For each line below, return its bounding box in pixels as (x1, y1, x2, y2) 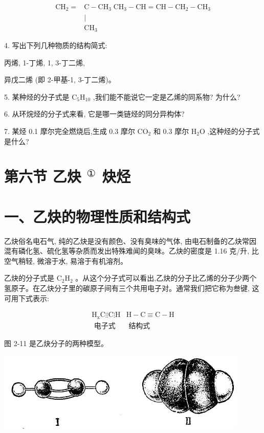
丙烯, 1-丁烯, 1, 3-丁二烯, (4, 57, 85, 67)
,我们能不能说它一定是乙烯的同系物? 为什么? (93, 91, 240, 102)
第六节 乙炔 (4, 166, 81, 187)
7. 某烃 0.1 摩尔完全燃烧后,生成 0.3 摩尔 (4, 125, 135, 136)
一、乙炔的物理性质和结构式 (4, 206, 191, 226)
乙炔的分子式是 (4, 272, 54, 283)
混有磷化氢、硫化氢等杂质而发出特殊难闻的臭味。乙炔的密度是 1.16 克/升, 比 (4, 245, 259, 256)
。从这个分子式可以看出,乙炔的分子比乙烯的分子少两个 (75, 272, 257, 283)
